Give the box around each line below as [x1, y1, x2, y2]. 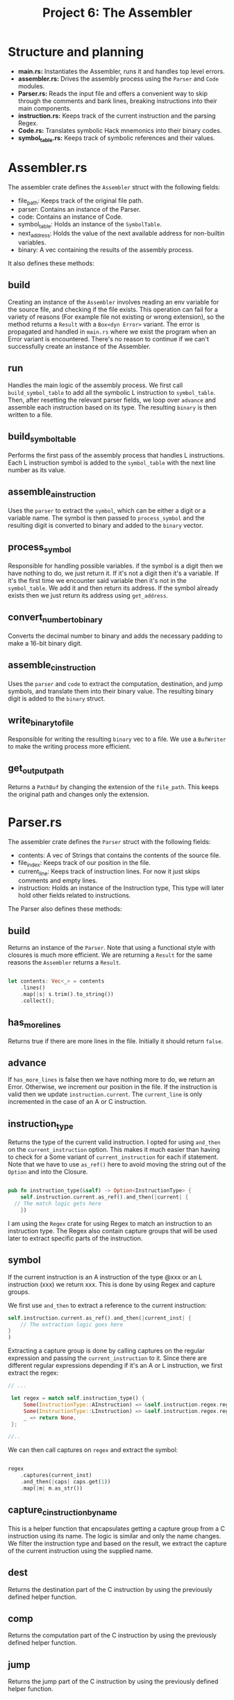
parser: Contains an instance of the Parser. [17, 205, 141, 214]
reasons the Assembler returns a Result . [8, 958, 121, 967]
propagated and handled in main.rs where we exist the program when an [8, 327, 217, 336]
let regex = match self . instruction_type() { [10, 1395, 145, 1402]
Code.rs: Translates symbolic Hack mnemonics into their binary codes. [17, 126, 222, 134]
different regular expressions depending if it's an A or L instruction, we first [8, 1362, 223, 1370]
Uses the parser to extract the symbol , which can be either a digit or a [8, 506, 206, 515]
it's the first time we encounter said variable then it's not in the [8, 576, 187, 584]
